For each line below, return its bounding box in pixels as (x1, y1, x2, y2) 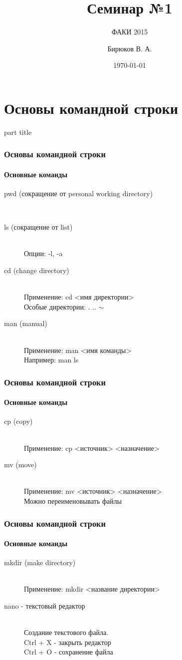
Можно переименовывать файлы (24, 496, 122, 506)
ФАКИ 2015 (111, 26, 148, 37)
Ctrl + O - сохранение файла (24, 647, 113, 657)
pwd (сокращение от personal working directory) (4, 188, 153, 199)
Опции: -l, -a (24, 248, 63, 259)
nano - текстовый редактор (4, 601, 85, 611)
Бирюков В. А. (107, 43, 152, 53)
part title (4, 126, 32, 137)
